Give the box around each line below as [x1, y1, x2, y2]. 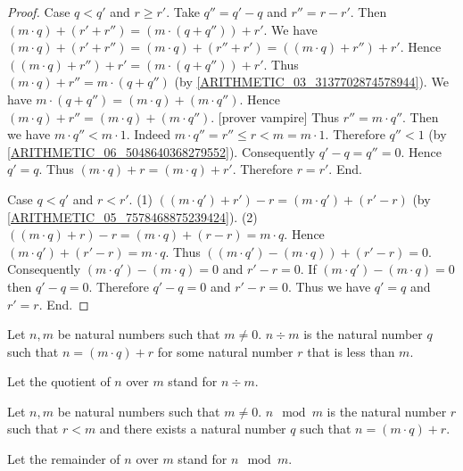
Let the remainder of [7, 450, 120, 468]
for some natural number [157, 342, 294, 360]
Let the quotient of [7, 372, 111, 391]
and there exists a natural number [99, 419, 286, 438]
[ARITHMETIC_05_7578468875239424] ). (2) [7, 207, 258, 226]
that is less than [307, 342, 395, 360]
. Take [166, 3, 200, 21]
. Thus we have [287, 277, 371, 295]
